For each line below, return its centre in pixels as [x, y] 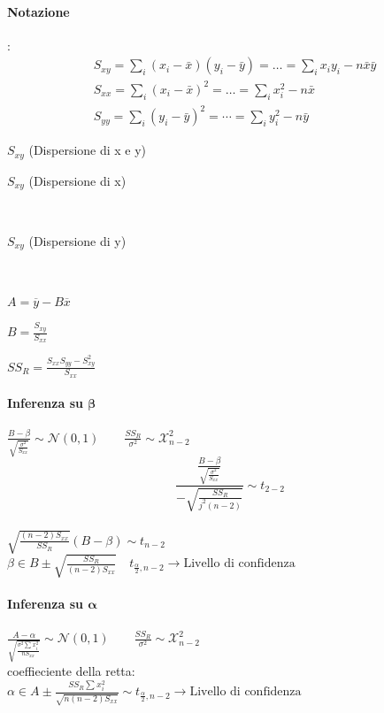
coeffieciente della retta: [71, 671]
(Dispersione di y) [77, 240]
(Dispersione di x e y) [88, 150]
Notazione [38, 11]
